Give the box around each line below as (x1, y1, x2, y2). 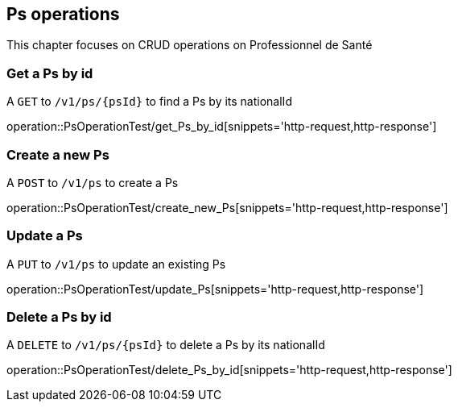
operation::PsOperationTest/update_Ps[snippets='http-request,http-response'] (6, 281, 424, 296)
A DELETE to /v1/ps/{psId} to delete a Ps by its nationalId (6, 338, 325, 352)
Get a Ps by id (6, 65, 93, 81)
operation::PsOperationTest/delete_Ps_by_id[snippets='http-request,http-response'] (6, 363, 452, 377)
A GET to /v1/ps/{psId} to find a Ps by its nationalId (6, 94, 292, 109)
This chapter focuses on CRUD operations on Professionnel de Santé (6, 38, 373, 52)
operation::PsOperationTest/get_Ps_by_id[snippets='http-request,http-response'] (6, 119, 437, 134)
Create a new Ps (6, 146, 109, 163)
